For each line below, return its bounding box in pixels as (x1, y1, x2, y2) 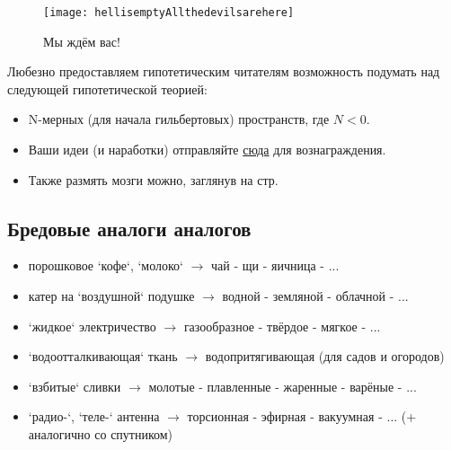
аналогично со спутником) (28, 424, 173, 443)
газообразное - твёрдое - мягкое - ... (183, 316, 381, 335)
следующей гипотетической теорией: (7, 79, 208, 98)
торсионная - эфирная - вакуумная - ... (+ (187, 407, 417, 426)
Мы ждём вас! (43, 31, 120, 50)
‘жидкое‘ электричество (28, 316, 156, 335)
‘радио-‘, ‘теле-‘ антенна (28, 407, 160, 426)
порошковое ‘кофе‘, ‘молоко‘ (28, 256, 183, 275)
